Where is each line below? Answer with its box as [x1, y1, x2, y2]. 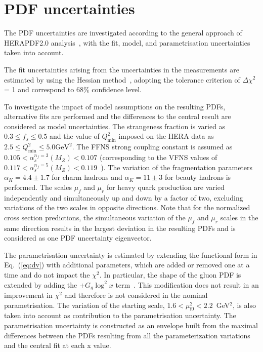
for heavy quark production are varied [106, 181, 225, 192]
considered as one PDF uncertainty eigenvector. [4, 232, 152, 243]
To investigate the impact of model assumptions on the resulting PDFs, [4, 101, 226, 111]
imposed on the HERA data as [118, 131, 214, 141]
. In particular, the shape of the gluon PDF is [99, 269, 241, 280]
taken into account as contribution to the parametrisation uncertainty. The [4, 310, 236, 321]
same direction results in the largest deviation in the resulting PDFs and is [4, 222, 236, 233]
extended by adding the [4, 279, 77, 290]
